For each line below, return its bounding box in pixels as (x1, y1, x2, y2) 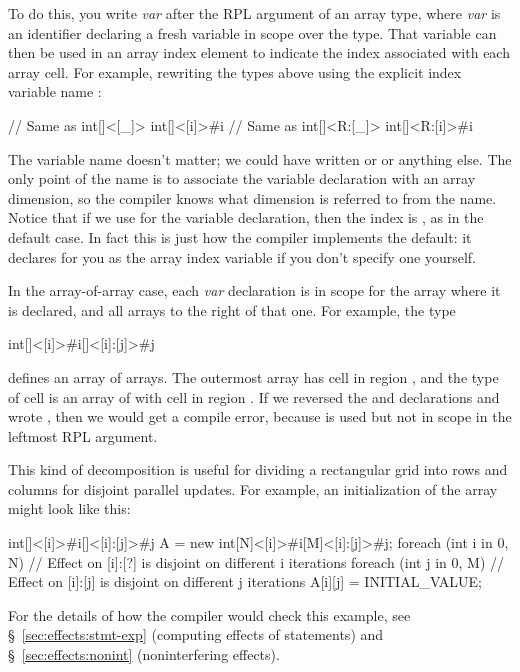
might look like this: (8, 498, 131, 519)
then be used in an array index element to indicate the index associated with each (8, 42, 510, 63)
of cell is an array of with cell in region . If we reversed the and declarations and (8, 386, 500, 407)
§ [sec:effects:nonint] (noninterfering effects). (8, 644, 280, 665)
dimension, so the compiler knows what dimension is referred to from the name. (8, 187, 497, 208)
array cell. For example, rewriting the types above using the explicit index (8, 61, 462, 82)
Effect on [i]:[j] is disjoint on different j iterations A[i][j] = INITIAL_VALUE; (8, 571, 483, 592)
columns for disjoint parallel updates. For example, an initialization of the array (8, 478, 498, 499)
